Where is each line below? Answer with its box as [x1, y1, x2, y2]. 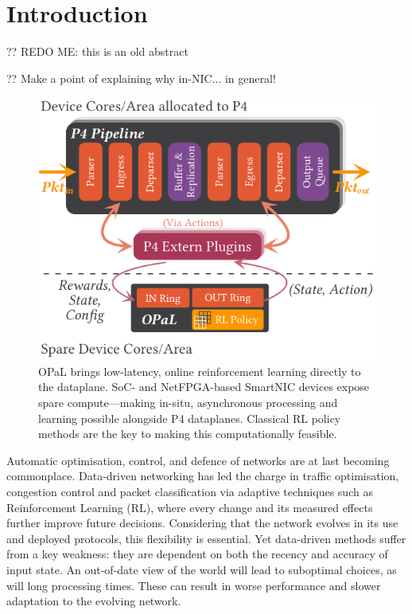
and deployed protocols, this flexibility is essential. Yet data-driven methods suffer [6, 530, 406, 546]
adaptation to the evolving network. [6, 592, 181, 609]
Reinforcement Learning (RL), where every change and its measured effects [6, 499, 373, 515]
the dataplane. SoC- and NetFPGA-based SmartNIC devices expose [38, 378, 370, 395]
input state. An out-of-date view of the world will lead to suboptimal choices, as [6, 561, 397, 577]
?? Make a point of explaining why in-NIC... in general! [6, 69, 276, 86]
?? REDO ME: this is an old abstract [6, 43, 189, 60]
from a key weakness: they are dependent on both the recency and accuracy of [6, 546, 388, 562]
